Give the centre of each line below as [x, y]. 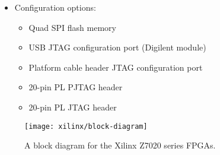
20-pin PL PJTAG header [76, 87]
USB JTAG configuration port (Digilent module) [117, 47]
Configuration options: [55, 7]
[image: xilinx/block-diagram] [86, 126]
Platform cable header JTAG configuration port [116, 67]
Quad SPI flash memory [72, 27]
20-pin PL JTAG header [73, 107]
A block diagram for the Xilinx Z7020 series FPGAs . [120, 145]
